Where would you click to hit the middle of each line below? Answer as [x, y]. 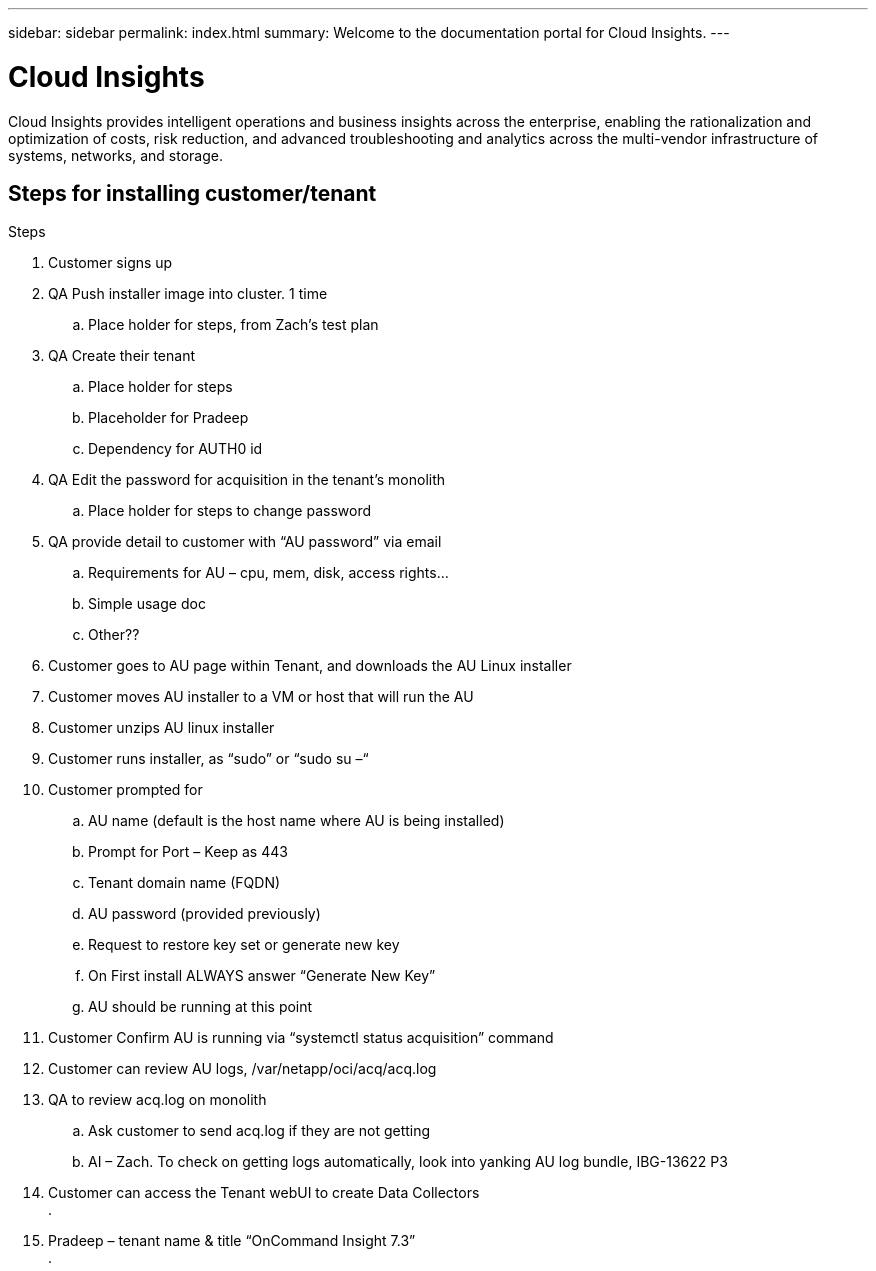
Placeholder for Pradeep [168, 418]
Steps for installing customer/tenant [192, 193]
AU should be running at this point [200, 1007]
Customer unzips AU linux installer [161, 728]
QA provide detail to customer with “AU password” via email [245, 542]
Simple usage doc [147, 604]
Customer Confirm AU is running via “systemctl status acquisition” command [301, 1038]
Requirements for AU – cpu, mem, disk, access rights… [268, 573]
